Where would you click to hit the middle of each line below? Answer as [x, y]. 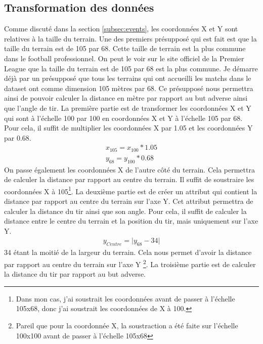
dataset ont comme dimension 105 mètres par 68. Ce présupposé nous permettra [129, 88]
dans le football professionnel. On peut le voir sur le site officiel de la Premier [124, 58]
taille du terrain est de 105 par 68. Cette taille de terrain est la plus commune [125, 48]
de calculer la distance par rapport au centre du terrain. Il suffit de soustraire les [129, 179]
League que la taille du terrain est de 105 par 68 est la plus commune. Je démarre [131, 68]
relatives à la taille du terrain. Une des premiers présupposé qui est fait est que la [130, 38]
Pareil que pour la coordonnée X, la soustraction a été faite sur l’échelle [127, 325]
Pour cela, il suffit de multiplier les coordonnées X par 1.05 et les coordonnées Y [128, 128]
